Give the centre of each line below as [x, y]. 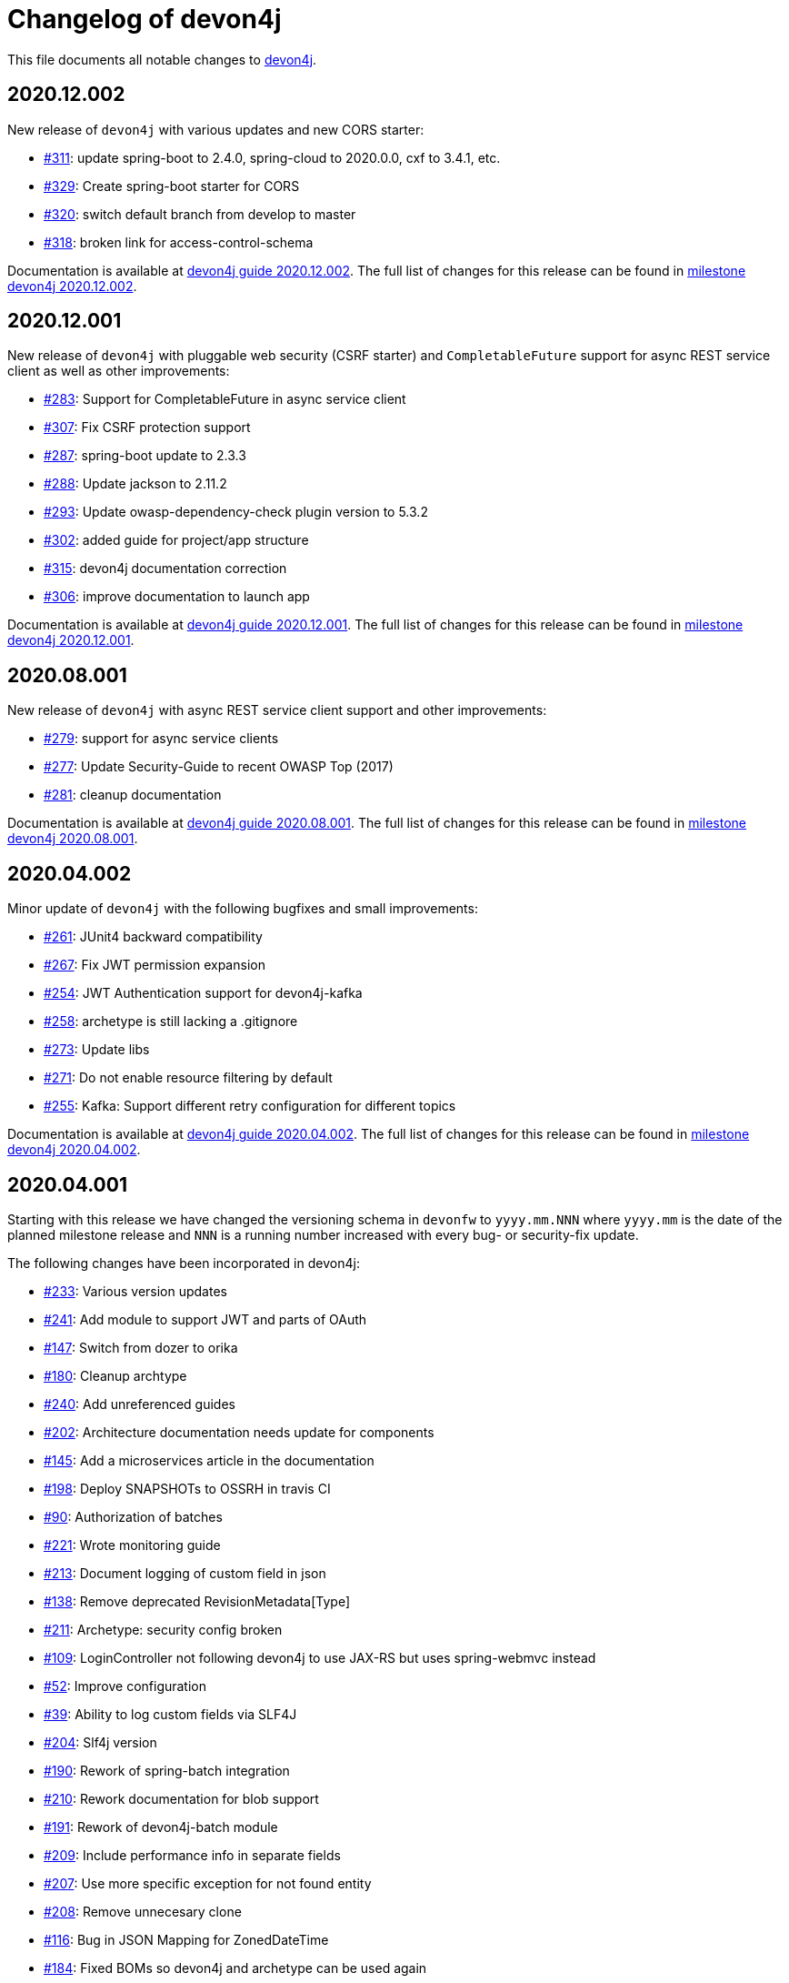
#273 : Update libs [97, 1050]
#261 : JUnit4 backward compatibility [153, 937]
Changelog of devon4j [145, 19]
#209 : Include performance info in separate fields [192, 1855]
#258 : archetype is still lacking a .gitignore [171, 1022]
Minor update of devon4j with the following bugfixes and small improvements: [243, 909]
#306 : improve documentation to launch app [177, 597]
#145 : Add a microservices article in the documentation [209, 1460]
